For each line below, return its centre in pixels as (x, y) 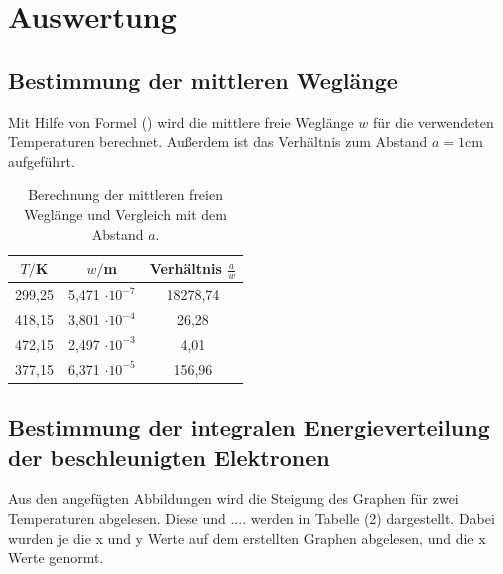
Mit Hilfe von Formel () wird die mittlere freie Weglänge (181, 121)
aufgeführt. (41, 160)
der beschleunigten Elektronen (169, 456)
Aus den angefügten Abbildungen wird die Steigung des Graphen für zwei (233, 498)
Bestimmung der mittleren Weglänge (203, 79)
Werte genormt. (56, 557)
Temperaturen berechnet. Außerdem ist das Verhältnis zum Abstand (218, 141)
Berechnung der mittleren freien (125, 194)
